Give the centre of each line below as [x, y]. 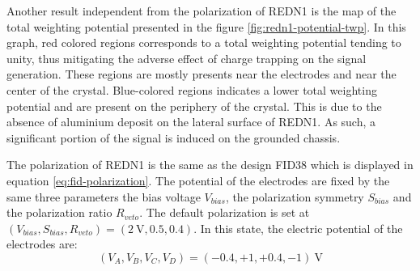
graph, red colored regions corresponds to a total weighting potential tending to [204, 42]
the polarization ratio [59, 212]
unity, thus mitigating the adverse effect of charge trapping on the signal [187, 58]
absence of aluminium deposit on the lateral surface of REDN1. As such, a [191, 122]
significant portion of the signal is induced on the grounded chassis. [174, 137]
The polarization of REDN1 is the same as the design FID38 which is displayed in [210, 165]
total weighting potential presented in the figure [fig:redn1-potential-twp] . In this [206, 26]
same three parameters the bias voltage [104, 196]
